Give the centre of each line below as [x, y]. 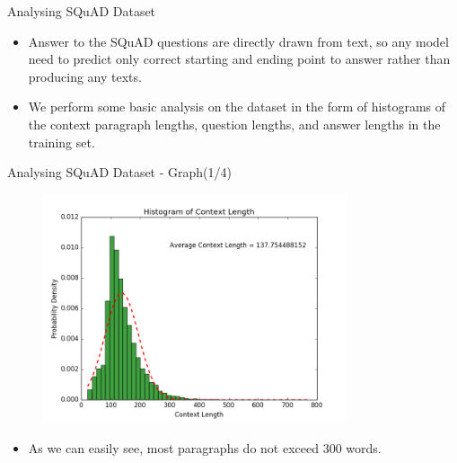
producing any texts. [85, 76]
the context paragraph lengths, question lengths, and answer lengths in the [234, 124]
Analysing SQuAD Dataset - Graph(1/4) [119, 172]
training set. [62, 142]
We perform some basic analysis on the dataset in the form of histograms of [237, 107]
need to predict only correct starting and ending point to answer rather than [239, 59]
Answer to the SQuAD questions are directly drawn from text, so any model [238, 41]
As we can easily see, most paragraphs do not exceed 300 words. [205, 447]
